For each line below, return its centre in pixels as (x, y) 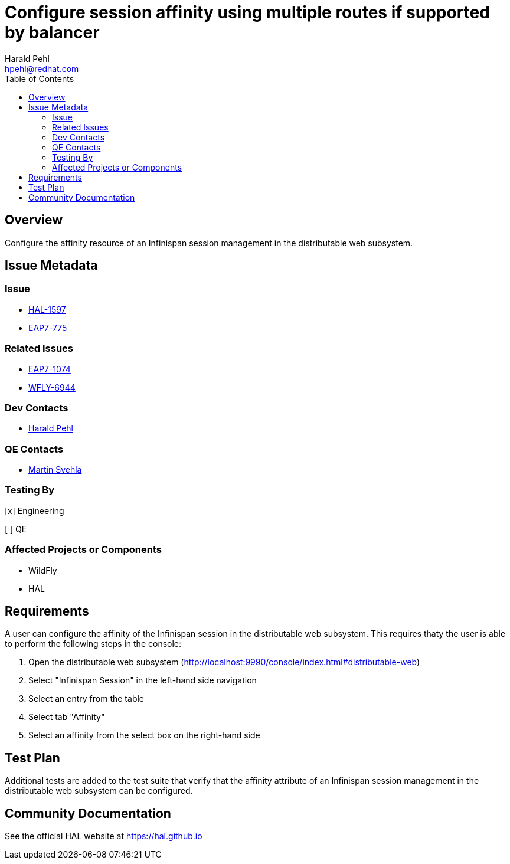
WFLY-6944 (52, 387)
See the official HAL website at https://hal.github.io (104, 836)
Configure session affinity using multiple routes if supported (247, 12)
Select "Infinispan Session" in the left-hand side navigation (143, 680)
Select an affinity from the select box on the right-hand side (144, 735)
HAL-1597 (47, 309)
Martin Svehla (55, 470)
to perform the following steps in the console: (93, 644)
